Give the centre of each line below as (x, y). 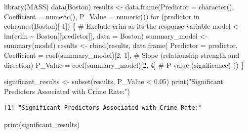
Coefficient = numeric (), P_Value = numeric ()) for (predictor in (102, 16)
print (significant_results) (42, 124)
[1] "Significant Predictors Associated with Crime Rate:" (103, 108)
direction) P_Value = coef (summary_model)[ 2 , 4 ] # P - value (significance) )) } (124, 65)
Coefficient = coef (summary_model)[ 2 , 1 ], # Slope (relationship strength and (122, 55)
